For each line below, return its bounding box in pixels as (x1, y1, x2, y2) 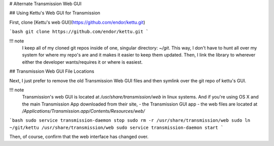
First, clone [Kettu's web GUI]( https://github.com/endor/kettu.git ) (9, 19, 146, 25)
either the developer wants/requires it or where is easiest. (22, 59, 143, 65)
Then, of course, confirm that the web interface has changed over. (9, 134, 149, 140)
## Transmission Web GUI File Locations (9, 68, 94, 74)
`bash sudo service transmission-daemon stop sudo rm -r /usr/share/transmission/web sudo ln (9, 118, 251, 123)
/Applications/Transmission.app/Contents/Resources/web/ (22, 108, 145, 114)
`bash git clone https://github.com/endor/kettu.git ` (9, 29, 149, 35)
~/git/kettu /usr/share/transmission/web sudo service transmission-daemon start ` (9, 124, 224, 130)
